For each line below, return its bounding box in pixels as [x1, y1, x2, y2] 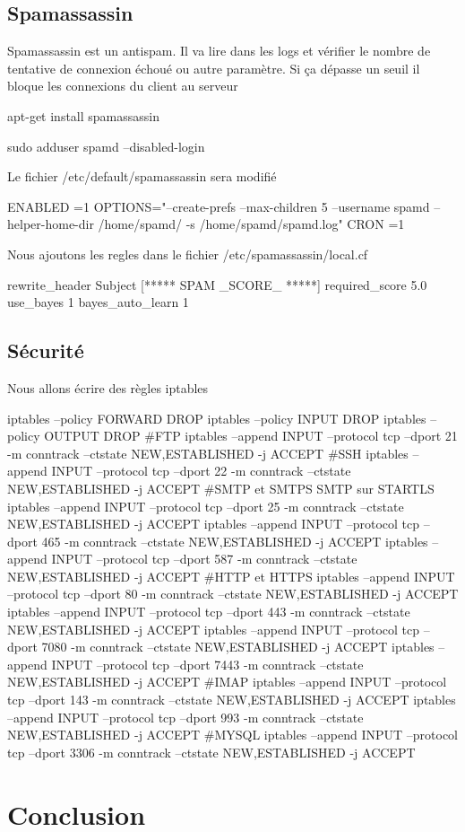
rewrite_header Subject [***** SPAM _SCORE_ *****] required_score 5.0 [7, 275, 427, 293]
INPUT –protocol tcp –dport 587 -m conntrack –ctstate [51, 549, 357, 568]
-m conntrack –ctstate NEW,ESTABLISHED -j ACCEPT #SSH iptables [7, 443, 409, 462]
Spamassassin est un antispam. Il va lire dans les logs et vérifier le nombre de [7, 41, 431, 60]
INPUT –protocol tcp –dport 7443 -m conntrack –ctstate [51, 654, 364, 673]
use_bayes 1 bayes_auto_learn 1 [7, 293, 189, 311]
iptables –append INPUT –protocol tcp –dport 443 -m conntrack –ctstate [7, 602, 410, 621]
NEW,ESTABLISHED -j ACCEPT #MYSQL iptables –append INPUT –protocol [7, 725, 459, 744]
